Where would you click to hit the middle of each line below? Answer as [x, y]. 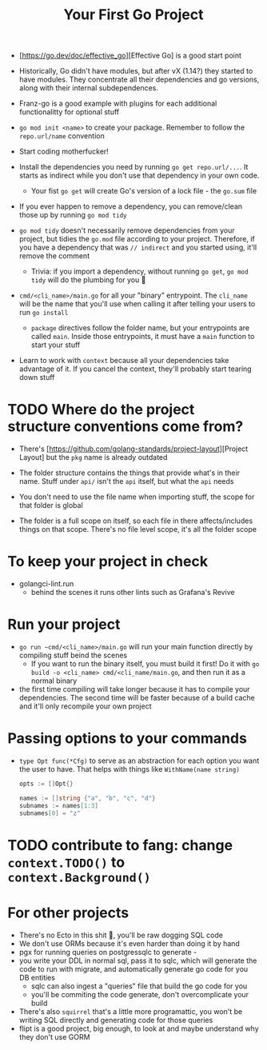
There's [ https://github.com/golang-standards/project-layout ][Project [133, 449]
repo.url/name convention [62, 136]
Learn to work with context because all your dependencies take [124, 361]
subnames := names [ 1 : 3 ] [59, 805]
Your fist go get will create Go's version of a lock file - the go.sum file [144, 191]
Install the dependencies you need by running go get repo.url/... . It [133, 167]
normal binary [54, 681]
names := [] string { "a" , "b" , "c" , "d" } [88, 798]
